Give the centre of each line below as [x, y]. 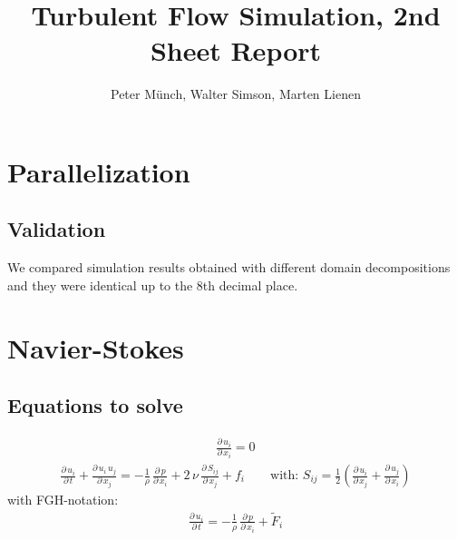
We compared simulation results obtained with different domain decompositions [229, 267]
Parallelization [99, 171]
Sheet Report [236, 50]
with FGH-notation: [63, 500]
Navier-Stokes [96, 347]
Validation [57, 229]
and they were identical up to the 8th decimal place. [153, 285]
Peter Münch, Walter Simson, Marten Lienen [236, 94]
